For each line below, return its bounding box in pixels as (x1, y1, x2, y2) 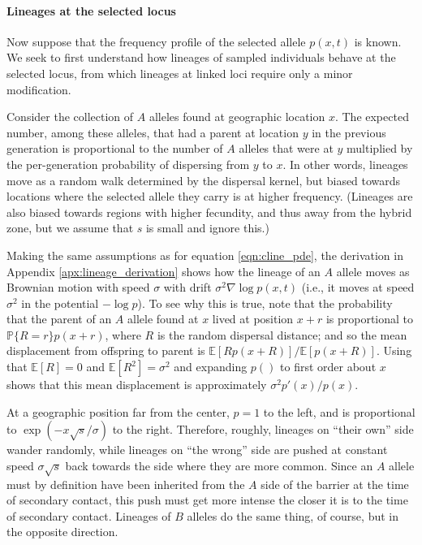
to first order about (280, 358, 377, 375)
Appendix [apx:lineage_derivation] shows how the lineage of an (6, 262, 321, 279)
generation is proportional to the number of (6, 140, 223, 157)
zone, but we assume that (6, 219, 134, 236)
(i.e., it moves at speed (301, 279, 415, 296)
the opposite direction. (6, 523, 118, 540)
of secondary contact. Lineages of (6, 507, 171, 524)
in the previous (312, 123, 386, 141)
